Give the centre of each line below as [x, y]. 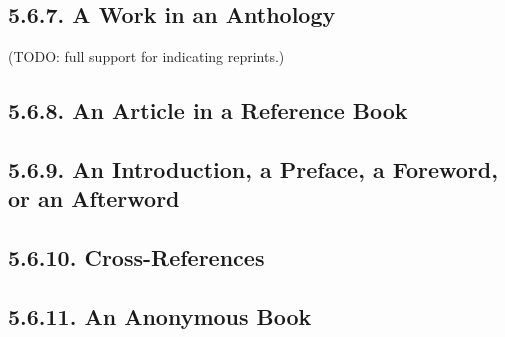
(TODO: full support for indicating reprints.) [146, 56]
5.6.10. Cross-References [136, 257]
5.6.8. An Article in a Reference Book [208, 110]
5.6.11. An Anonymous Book [160, 315]
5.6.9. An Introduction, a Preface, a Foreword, [253, 168]
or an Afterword [94, 198]
